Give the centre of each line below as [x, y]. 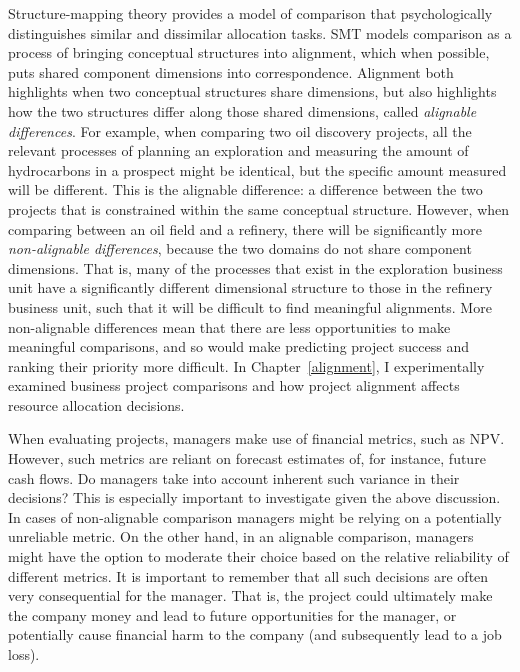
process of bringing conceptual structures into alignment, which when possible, [249, 52]
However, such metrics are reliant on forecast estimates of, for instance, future [247, 458]
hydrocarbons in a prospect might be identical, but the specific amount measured [257, 169]
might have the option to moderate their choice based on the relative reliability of [258, 556]
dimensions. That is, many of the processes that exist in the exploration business [255, 267]
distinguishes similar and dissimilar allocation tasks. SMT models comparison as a [260, 32]
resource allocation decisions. [96, 404]
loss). [24, 654]
